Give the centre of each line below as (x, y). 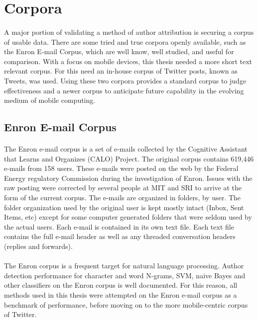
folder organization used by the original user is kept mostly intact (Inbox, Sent (124, 207)
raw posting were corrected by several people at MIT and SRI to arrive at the (123, 188)
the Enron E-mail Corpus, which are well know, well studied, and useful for (119, 51)
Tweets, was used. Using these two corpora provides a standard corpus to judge (125, 80)
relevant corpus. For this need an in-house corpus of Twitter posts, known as (121, 71)
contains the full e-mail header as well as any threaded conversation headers (120, 236)
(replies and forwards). (38, 246)
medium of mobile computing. (50, 100)
